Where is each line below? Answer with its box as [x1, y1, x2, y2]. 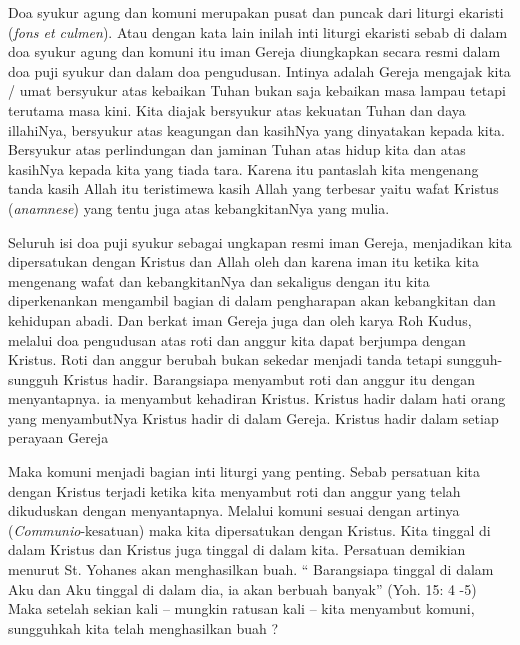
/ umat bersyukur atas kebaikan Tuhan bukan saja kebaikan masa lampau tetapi [8, 80, 506, 101]
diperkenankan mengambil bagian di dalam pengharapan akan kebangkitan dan [8, 290, 496, 311]
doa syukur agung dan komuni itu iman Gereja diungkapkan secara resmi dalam [8, 41, 501, 62]
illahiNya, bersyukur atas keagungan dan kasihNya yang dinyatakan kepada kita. [8, 119, 505, 140]
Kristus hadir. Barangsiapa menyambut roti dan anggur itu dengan [63, 368, 476, 389]
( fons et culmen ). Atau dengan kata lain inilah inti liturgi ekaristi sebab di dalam [8, 21, 508, 42]
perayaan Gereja [8, 427, 109, 448]
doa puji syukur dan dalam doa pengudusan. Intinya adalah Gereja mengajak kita [8, 60, 511, 81]
